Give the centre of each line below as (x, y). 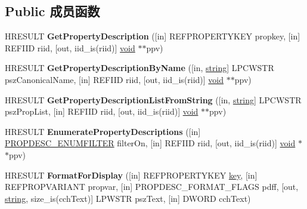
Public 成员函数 (52, 11)
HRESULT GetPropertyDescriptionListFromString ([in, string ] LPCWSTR (153, 99)
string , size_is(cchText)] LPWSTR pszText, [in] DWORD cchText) (128, 198)
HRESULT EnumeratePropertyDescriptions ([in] (103, 131)
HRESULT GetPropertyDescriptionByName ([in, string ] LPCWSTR (139, 68)
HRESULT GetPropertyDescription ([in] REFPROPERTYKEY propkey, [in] (153, 36)
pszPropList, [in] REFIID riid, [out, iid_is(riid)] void (102, 111)
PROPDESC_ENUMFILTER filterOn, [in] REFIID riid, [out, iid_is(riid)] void (150, 143)
